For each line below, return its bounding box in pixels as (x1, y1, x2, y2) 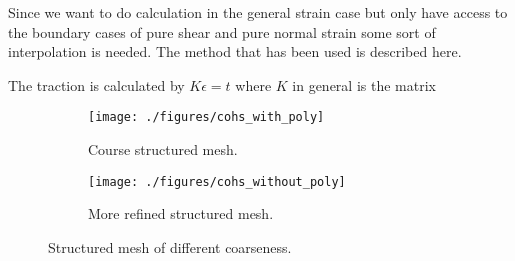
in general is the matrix (292, 74, 436, 95)
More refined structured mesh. (88, 203, 274, 224)
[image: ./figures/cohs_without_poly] (88, 174, 346, 189)
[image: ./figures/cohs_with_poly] (88, 110, 325, 125)
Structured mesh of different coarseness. (48, 236, 292, 257)
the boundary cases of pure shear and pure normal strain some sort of (8, 21, 436, 42)
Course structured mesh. (88, 139, 238, 160)
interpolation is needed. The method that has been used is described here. (8, 41, 462, 62)
